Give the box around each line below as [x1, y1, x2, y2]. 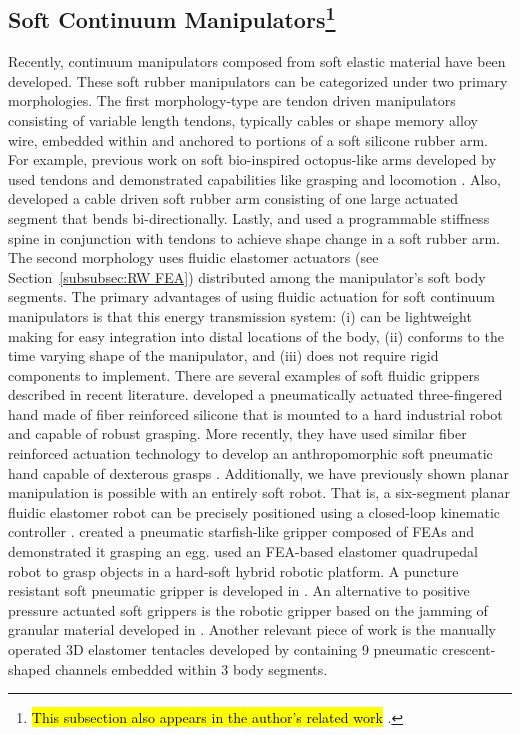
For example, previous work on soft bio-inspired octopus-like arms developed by [8, 149, 497, 170]
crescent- [442, 639, 496, 660]
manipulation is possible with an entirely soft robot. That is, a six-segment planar [8, 482, 510, 503]
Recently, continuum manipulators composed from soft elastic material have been [8, 51, 506, 72]
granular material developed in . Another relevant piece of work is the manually [8, 619, 496, 640]
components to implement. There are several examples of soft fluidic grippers [8, 364, 480, 385]
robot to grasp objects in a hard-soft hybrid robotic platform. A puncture [8, 560, 459, 581]
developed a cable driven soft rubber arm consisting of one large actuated [8, 188, 458, 209]
